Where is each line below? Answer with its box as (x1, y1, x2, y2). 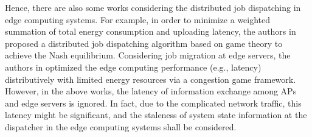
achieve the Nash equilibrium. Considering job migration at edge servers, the (5, 49, 291, 61)
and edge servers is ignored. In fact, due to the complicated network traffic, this (5, 96, 302, 109)
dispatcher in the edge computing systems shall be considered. (5, 120, 237, 133)
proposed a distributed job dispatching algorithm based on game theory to (5, 37, 283, 49)
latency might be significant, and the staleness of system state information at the (5, 108, 307, 121)
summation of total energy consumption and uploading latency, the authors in (5, 25, 296, 38)
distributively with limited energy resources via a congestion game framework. (5, 72, 296, 85)
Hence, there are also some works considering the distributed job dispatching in (5, 1, 301, 13)
